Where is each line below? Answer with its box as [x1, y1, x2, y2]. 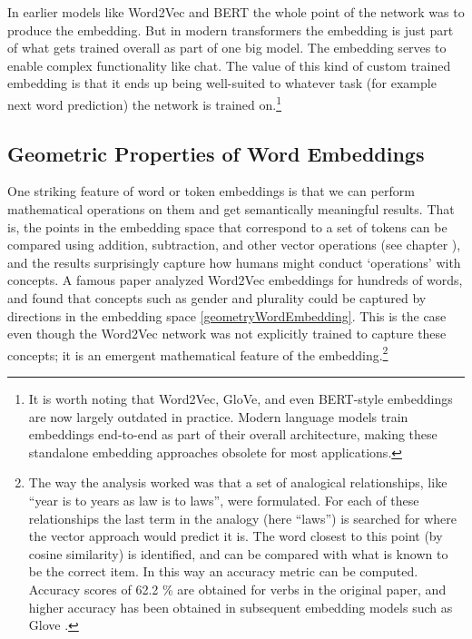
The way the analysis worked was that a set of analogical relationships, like [28, 473, 447, 492]
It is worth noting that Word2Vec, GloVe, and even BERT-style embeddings [28, 389, 453, 408]
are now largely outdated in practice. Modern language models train [28, 407, 408, 426]
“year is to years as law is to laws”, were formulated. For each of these [28, 490, 419, 509]
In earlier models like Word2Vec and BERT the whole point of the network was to [7, 3, 465, 21]
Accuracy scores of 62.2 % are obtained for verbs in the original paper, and [28, 579, 447, 598]
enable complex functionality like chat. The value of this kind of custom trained [7, 55, 451, 74]
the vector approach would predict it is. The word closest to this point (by [28, 526, 443, 546]
